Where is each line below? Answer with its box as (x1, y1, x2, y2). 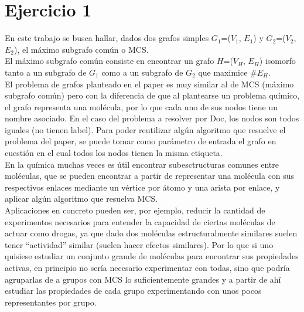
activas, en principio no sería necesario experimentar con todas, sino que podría (5, 262, 290, 273)
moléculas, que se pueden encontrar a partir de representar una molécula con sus (5, 169, 295, 182)
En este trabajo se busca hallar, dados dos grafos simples (5, 32, 209, 44)
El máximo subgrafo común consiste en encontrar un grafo (5, 55, 214, 67)
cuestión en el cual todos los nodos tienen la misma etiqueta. (5, 147, 223, 159)
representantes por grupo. (5, 296, 97, 308)
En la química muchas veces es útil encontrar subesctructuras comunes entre (5, 158, 279, 170)
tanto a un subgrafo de (5, 66, 87, 78)
